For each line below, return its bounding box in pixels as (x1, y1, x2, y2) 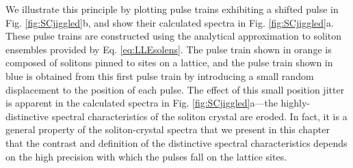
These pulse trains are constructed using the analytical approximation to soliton (5, 29, 342, 43)
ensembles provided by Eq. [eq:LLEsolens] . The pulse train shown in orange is (5, 42, 332, 56)
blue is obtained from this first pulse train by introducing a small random (5, 68, 314, 83)
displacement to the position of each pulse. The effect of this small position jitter (5, 82, 345, 96)
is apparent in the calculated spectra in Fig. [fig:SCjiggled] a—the (5, 96, 278, 110)
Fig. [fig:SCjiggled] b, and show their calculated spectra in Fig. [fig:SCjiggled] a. (5, 15, 334, 29)
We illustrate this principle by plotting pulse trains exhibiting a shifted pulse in (5, 2, 339, 16)
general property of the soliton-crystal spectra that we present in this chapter (5, 122, 330, 137)
